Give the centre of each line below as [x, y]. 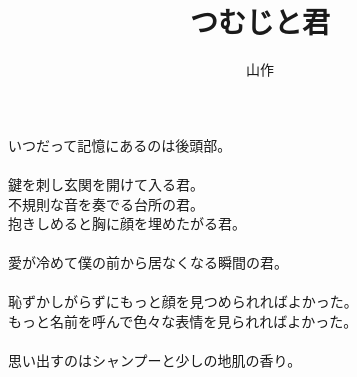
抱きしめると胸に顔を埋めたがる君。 [127, 223]
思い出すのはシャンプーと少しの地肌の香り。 [155, 360]
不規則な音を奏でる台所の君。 [106, 203]
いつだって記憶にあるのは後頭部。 [120, 144]
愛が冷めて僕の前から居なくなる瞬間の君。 [148, 262]
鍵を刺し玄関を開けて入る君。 [106, 183]
